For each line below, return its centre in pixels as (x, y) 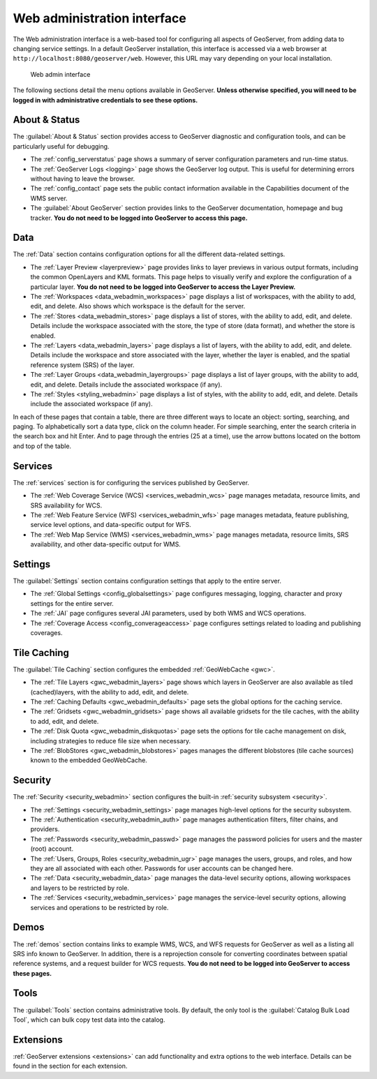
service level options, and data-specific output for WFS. (111, 525)
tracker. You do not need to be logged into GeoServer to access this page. (139, 218)
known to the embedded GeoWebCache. (89, 760)
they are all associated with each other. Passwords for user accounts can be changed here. (162, 868)
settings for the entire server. (72, 603)
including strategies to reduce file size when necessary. (111, 741)
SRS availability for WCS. (66, 505)
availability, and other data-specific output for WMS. (105, 544)
